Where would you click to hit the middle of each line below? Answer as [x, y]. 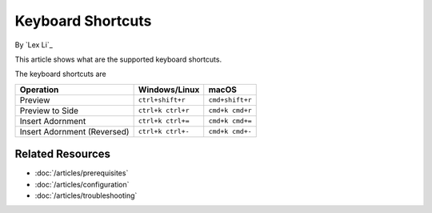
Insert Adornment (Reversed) [74, 131]
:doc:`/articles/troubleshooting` [86, 195]
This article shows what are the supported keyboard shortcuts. [118, 59]
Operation [39, 90]
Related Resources [63, 154]
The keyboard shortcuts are [61, 74]
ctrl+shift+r [162, 100]
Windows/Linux [169, 90]
